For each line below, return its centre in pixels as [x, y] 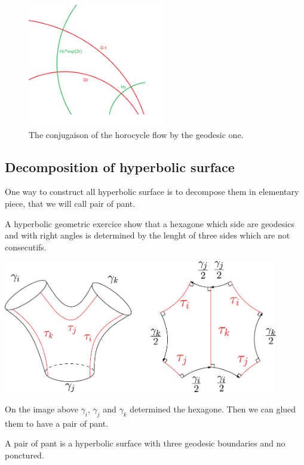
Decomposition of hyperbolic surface [120, 166]
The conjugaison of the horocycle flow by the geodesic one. [136, 134]
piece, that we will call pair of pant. [70, 204]
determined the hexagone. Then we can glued [213, 409]
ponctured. [24, 455]
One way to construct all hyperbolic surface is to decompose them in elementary [152, 192]
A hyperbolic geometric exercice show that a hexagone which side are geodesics [150, 223]
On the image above [42, 409]
